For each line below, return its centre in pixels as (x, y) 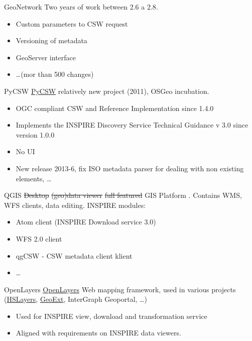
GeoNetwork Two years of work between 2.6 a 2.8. (81, 7)
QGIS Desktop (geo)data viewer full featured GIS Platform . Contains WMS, (123, 195)
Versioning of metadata (51, 40)
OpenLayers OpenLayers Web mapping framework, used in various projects (120, 289)
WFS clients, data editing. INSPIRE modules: (75, 205)
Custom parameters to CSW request (72, 23)
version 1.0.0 (35, 134)
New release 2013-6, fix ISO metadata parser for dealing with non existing (130, 168)
